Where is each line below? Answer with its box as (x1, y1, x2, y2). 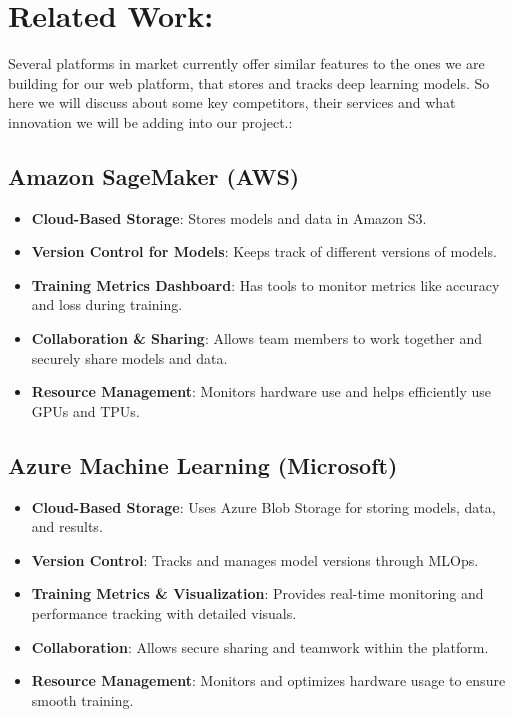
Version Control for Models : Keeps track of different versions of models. (31, 241, 497, 262)
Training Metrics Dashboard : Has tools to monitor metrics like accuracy (31, 274, 500, 295)
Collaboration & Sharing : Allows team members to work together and (31, 328, 483, 349)
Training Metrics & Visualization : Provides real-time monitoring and (31, 583, 484, 604)
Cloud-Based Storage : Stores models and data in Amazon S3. (31, 207, 427, 228)
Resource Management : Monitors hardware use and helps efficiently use (31, 381, 492, 402)
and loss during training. (31, 294, 183, 315)
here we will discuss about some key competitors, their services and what (8, 92, 456, 113)
